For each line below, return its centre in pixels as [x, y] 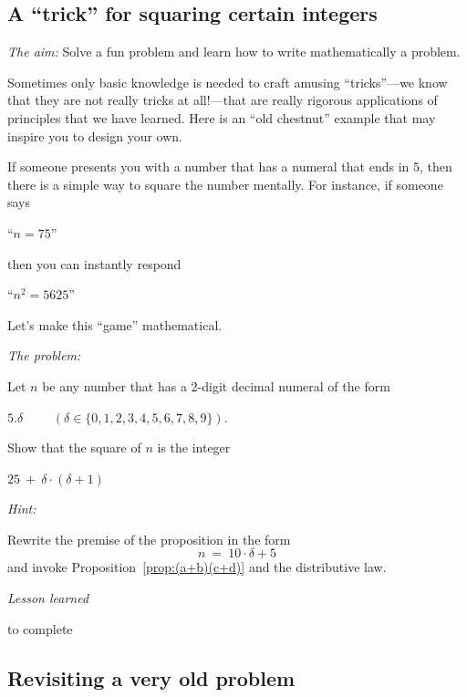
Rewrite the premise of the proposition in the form [149, 539]
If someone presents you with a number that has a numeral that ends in [208, 166]
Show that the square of [74, 447]
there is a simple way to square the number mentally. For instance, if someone [225, 184]
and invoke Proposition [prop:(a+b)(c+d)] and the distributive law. [197, 567]
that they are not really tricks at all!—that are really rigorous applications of [223, 100]
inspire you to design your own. [95, 135]
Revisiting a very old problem [151, 677]
